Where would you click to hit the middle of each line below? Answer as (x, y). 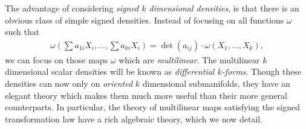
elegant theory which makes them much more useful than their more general (146, 95)
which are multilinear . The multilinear (189, 59)
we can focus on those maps (57, 59)
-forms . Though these (262, 71)
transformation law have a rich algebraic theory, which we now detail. (134, 118)
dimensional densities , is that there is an (224, 8)
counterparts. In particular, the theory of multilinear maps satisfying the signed (152, 107)
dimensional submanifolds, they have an (216, 83)
